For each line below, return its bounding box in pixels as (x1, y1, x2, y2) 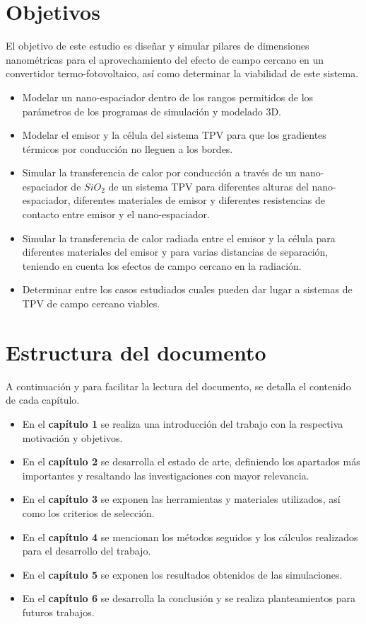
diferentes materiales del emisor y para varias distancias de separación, (22, 244, 329, 259)
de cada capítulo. (6, 392, 80, 407)
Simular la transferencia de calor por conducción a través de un (22, 165, 297, 180)
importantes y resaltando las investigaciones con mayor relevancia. (22, 467, 309, 482)
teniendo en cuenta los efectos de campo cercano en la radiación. (22, 258, 302, 273)
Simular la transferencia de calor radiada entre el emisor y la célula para (22, 230, 336, 245)
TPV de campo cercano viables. (22, 296, 160, 311)
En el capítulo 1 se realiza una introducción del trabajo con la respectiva (22, 416, 343, 431)
